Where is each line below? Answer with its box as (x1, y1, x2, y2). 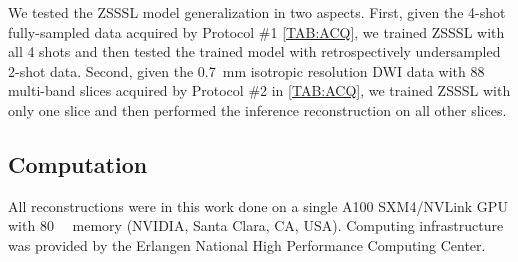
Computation (8, 148, 148, 179)
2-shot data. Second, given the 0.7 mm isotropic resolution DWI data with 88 (8, 60, 485, 81)
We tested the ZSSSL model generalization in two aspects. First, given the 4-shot (8, 2, 506, 22)
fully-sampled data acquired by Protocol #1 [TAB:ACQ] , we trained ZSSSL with (8, 21, 505, 42)
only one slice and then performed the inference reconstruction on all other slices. (8, 99, 507, 120)
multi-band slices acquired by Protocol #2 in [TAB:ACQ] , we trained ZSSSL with (8, 80, 511, 101)
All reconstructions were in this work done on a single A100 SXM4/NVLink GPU (8, 195, 508, 216)
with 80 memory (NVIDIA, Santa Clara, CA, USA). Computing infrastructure (8, 215, 504, 236)
